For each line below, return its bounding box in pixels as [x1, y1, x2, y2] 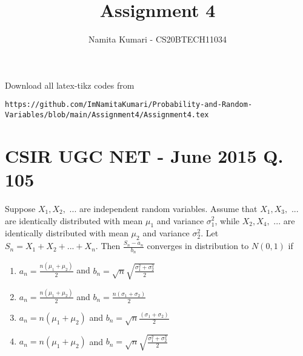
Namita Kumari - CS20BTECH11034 [88, 33, 227, 46]
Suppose [5, 202, 36, 214]
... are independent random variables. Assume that [69, 202, 258, 214]
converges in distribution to [147, 239, 249, 252]
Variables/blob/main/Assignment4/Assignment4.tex [5, 110, 209, 119]
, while [215, 214, 239, 227]
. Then [95, 239, 121, 252]
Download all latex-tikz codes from [5, 78, 135, 91]
